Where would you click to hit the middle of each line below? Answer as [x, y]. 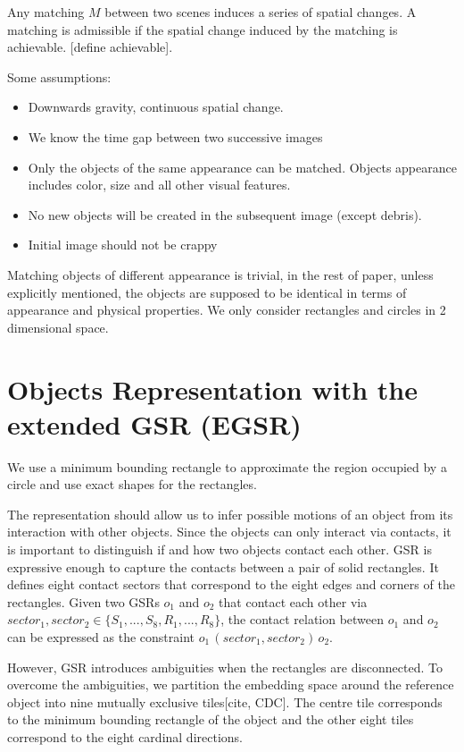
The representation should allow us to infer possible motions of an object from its [230, 514]
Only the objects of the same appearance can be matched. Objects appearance [242, 167]
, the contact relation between [302, 619]
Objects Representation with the [212, 389]
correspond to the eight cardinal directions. [125, 736]
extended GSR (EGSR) [154, 423]
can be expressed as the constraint [101, 636]
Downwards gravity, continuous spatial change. [156, 107]
